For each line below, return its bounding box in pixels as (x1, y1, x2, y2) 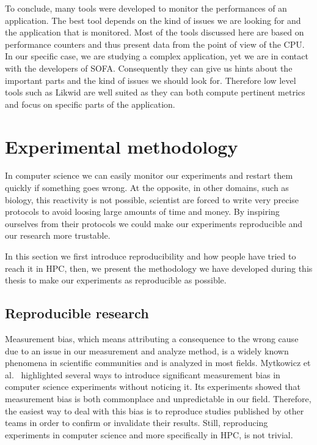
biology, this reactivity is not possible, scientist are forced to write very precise (5, 193, 299, 206)
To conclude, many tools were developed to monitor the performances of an (5, 2, 287, 14)
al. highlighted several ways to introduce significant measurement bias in (5, 368, 280, 381)
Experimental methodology (5, 133, 238, 159)
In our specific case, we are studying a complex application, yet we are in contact (5, 50, 308, 62)
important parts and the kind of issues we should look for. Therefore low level (5, 73, 296, 86)
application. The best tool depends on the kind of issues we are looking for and (5, 13, 301, 26)
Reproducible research (5, 304, 149, 323)
